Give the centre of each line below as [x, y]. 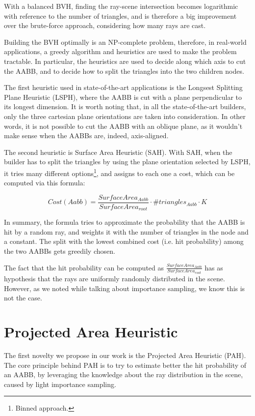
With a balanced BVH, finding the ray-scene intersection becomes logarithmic [121, 6]
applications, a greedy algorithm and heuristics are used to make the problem [120, 51]
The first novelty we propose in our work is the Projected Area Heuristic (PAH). [125, 355]
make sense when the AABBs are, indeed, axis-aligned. [86, 135]
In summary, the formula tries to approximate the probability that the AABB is [125, 222]
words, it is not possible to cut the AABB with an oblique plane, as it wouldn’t [123, 126]
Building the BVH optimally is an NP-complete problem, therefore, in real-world [125, 42]
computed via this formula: [45, 183]
